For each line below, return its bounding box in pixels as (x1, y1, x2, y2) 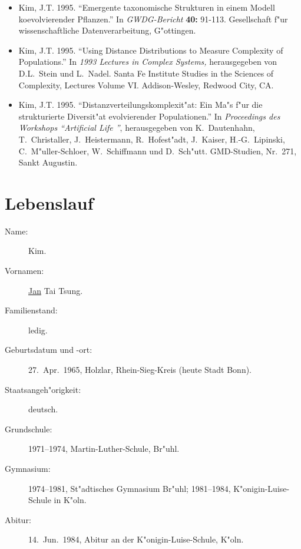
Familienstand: (5, 304, 58, 316)
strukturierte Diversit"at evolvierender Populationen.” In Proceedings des (18, 110, 280, 122)
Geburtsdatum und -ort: (5, 343, 92, 356)
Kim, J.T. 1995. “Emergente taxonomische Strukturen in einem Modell (18, 1, 275, 13)
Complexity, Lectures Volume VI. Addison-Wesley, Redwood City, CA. (18, 78, 274, 91)
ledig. (28, 323, 48, 336)
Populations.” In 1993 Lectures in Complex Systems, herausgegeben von (18, 55, 277, 68)
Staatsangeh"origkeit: (5, 383, 81, 395)
